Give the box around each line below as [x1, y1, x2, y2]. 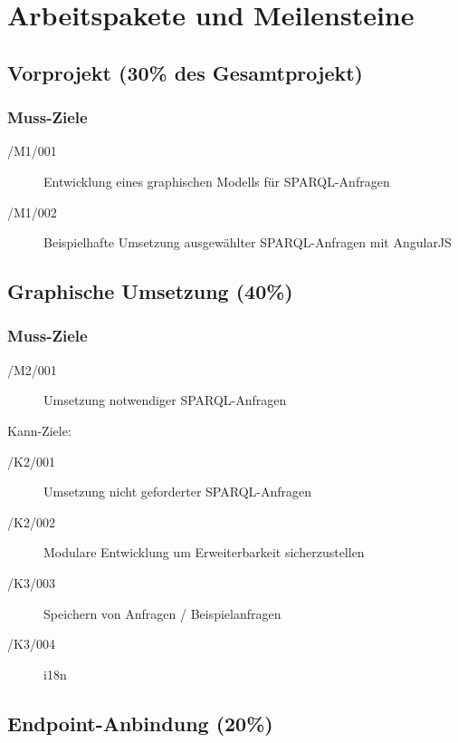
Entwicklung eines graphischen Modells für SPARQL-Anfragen [43, 171, 390, 190]
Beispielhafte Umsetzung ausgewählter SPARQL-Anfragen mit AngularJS [43, 233, 452, 252]
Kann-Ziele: [7, 420, 72, 439]
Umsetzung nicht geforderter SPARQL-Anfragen [43, 482, 312, 501]
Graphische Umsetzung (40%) [7, 277, 293, 305]
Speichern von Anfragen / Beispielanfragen [43, 603, 281, 622]
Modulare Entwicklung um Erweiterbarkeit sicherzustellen [43, 543, 365, 562]
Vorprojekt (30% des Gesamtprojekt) [7, 58, 363, 86]
